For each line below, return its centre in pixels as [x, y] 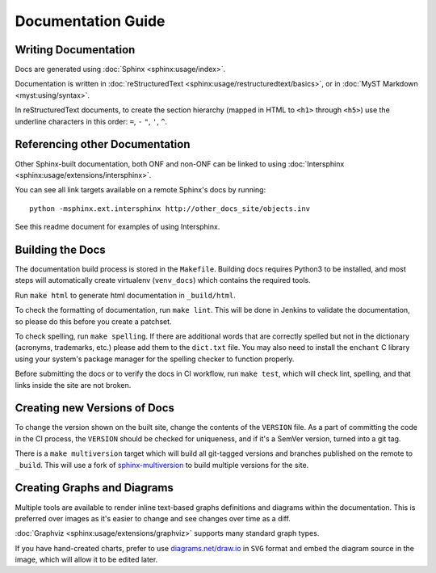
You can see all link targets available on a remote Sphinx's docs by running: [140, 190]
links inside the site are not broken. [73, 385]
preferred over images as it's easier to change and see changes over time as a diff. [153, 518]
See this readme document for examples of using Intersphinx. [117, 227]
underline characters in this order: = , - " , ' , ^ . [91, 121]
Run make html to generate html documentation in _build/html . [125, 295]
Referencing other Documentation [103, 144]
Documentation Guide [90, 21]
